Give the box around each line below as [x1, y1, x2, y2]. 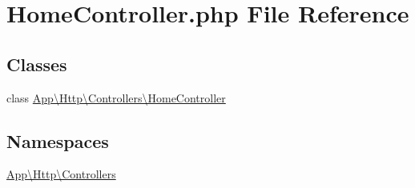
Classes [6, 51, 67, 76]
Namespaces [6, 128, 109, 153]
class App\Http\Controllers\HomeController [6, 89, 226, 106]
